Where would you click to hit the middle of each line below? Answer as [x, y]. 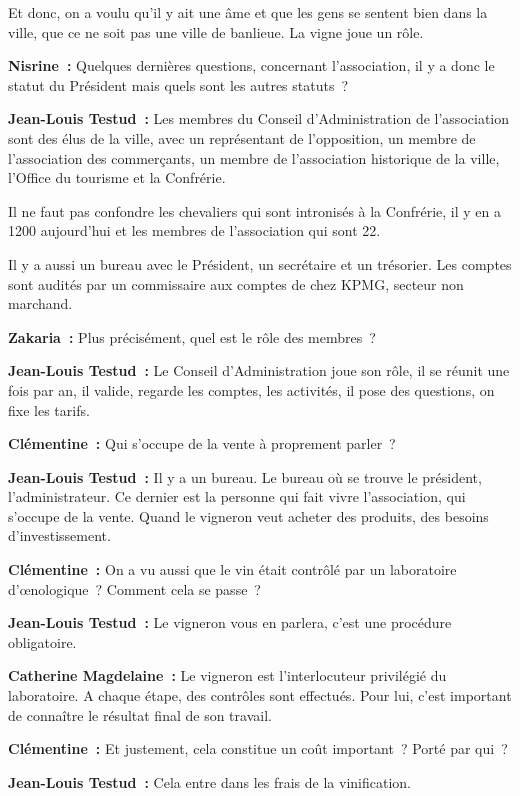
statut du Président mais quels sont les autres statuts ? [178, 84]
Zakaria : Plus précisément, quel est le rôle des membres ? [192, 336]
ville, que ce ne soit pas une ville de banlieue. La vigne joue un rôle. [216, 31]
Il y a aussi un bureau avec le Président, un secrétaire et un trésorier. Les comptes [260, 263]
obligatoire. [42, 641]
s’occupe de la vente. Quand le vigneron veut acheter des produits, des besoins [248, 515]
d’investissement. [59, 535]
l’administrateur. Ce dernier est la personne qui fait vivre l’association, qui [237, 496]
